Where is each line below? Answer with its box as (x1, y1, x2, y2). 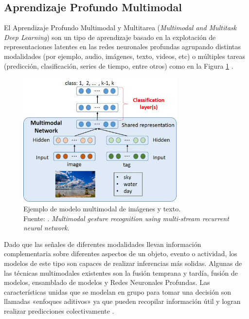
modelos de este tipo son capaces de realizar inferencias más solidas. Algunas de (4, 258, 242, 268)
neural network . (23, 223, 70, 233)
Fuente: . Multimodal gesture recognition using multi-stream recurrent (23, 213, 229, 223)
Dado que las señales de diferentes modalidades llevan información (4, 239, 201, 249)
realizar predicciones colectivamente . (4, 305, 114, 316)
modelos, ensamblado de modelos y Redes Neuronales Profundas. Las (4, 277, 210, 287)
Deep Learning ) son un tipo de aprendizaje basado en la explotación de (4, 32, 216, 42)
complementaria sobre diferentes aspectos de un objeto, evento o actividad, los (4, 248, 237, 259)
